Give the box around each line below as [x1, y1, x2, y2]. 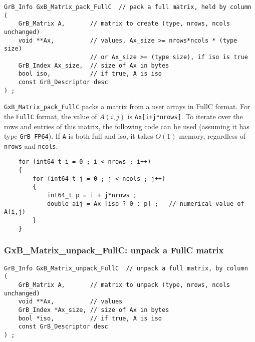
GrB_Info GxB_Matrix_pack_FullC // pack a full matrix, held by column [4, 4, 251, 11]
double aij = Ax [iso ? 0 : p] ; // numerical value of [47, 200, 244, 207]
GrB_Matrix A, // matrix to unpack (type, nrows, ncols [18, 281, 230, 288]
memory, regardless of [179, 131, 246, 141]
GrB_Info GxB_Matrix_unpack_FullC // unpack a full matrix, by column [4, 264, 248, 272]
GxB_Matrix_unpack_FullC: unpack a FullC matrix [4, 244, 224, 256]
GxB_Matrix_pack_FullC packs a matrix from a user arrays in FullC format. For [4, 101, 250, 112]
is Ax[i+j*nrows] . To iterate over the [127, 111, 243, 121]
